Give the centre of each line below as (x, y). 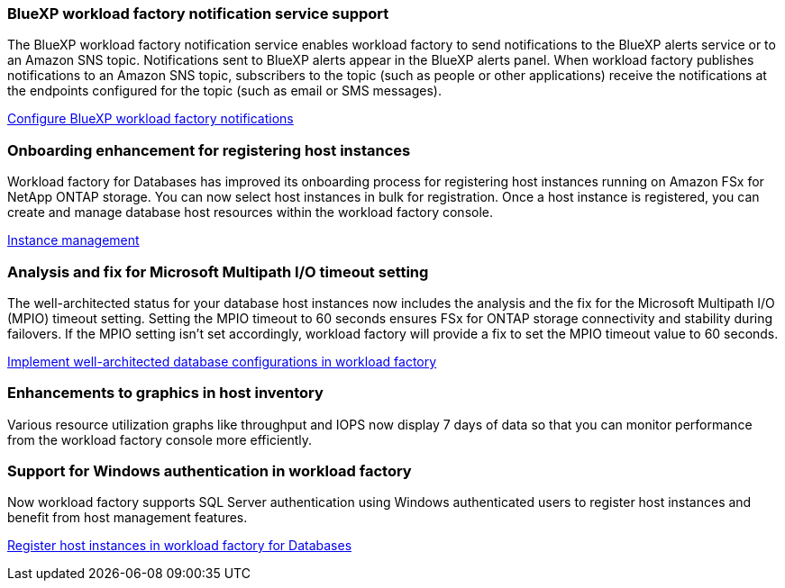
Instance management (73, 240)
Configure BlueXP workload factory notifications (151, 119)
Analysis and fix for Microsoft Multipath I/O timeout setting (218, 271)
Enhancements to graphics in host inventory (165, 393)
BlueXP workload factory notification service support (198, 14)
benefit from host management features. (128, 518)
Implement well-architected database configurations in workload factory (222, 361)
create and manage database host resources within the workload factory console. (251, 213)
